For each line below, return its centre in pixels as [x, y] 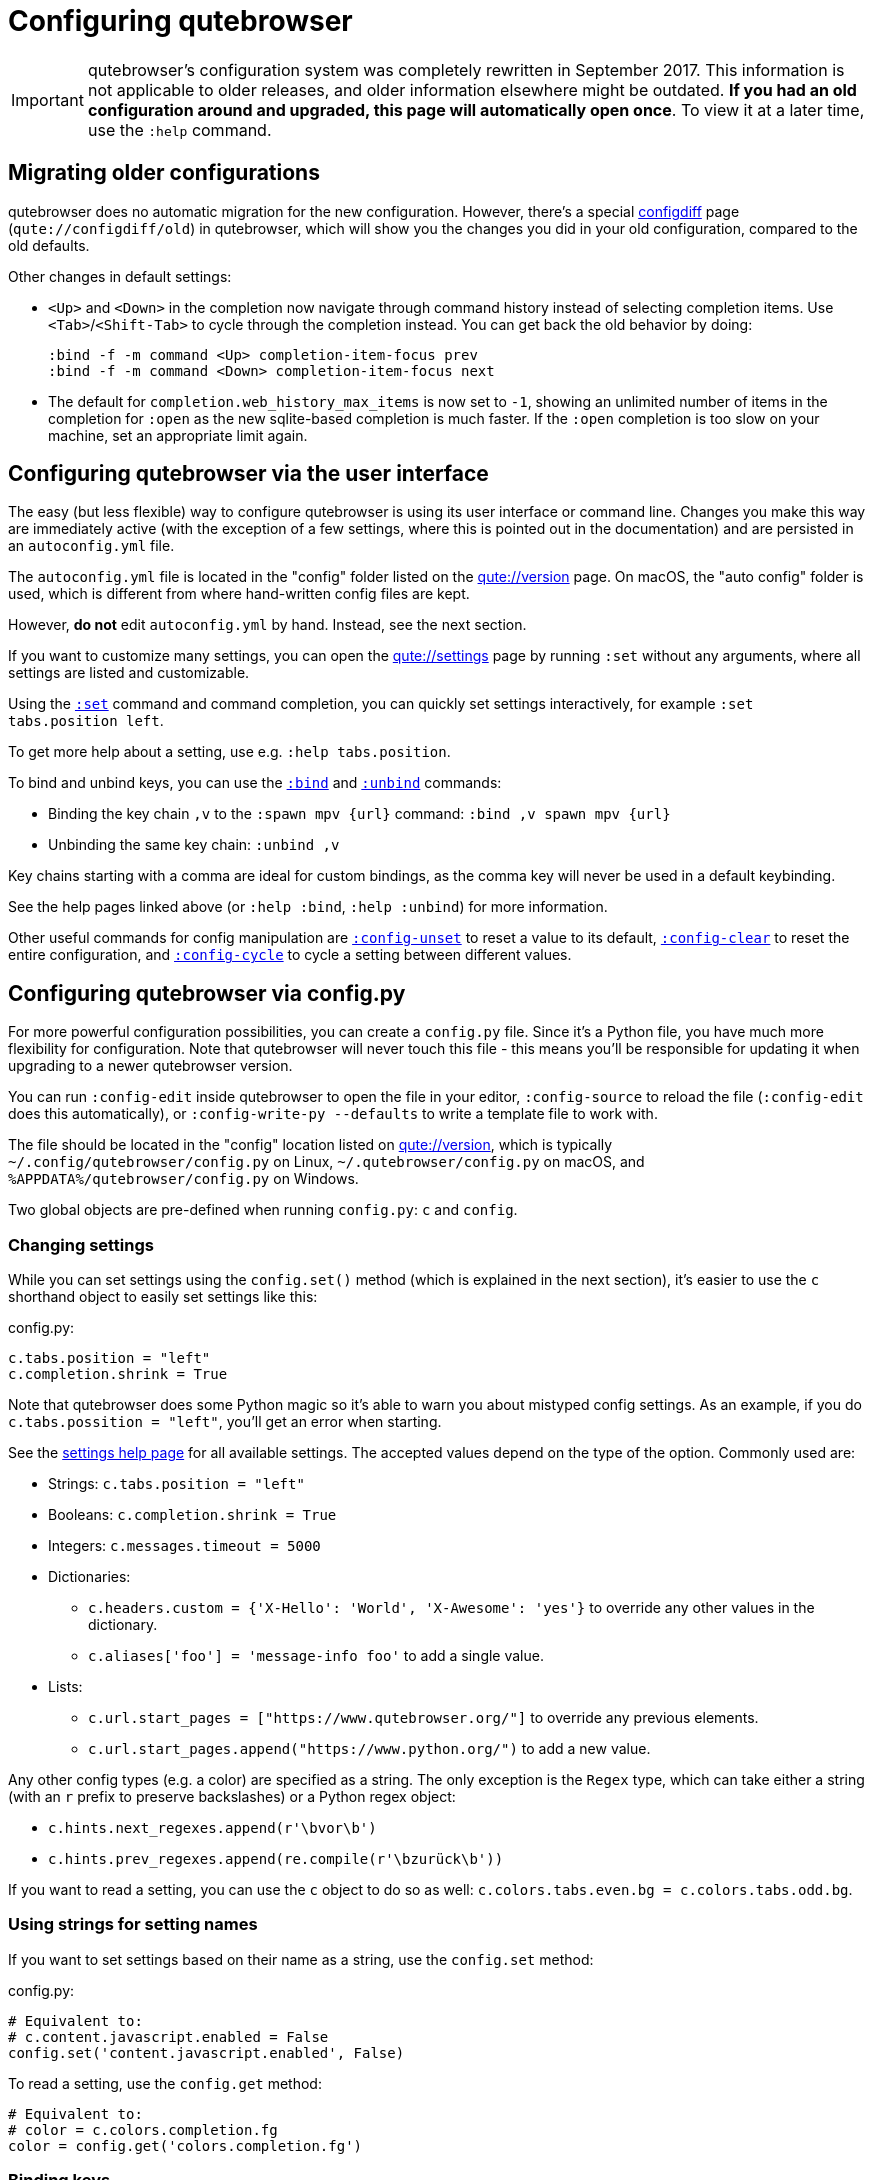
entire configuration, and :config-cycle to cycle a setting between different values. [290, 955]
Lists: [65, 1687]
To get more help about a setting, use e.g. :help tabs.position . [229, 752]
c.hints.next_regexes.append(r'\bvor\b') [212, 1828]
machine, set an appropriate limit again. [178, 435]
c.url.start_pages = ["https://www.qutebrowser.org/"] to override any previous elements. [423, 1718]
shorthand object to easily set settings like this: [163, 1297]
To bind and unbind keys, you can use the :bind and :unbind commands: [255, 783]
